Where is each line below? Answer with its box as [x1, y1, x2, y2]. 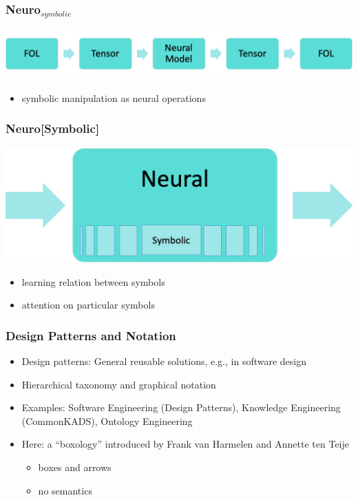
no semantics [38, 483, 92, 497]
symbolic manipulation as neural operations [21, 90, 206, 105]
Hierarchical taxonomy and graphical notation [21, 377, 216, 391]
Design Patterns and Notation [6, 326, 176, 344]
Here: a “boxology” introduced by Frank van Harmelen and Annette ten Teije [21, 437, 349, 451]
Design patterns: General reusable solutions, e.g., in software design [21, 353, 307, 368]
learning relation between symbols [21, 274, 165, 289]
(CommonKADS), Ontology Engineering [21, 413, 193, 428]
